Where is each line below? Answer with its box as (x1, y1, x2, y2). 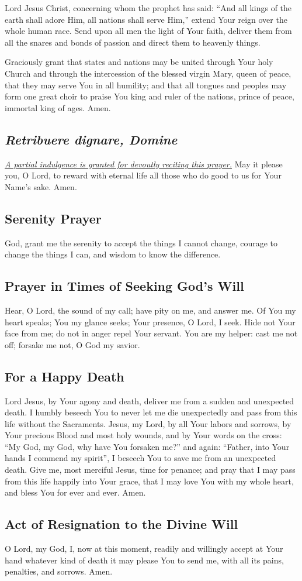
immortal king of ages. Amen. (5, 101, 111, 114)
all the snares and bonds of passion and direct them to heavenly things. (5, 36, 261, 48)
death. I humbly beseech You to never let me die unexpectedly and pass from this (5, 406, 297, 418)
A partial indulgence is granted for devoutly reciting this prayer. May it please (5, 157, 283, 170)
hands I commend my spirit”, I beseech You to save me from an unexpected (5, 452, 276, 464)
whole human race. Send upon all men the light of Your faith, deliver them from (5, 25, 292, 37)
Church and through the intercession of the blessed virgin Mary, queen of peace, (5, 67, 291, 79)
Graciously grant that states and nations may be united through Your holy (5, 56, 273, 68)
